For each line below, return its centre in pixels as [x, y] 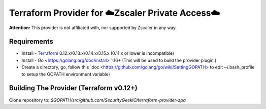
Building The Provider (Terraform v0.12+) [73, 88]
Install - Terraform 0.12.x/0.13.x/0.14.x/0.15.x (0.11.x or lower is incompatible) [98, 53]
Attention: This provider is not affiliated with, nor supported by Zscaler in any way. [93, 28]
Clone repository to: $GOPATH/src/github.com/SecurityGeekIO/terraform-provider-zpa [98, 100]
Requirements [31, 42]
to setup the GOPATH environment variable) [66, 74]
